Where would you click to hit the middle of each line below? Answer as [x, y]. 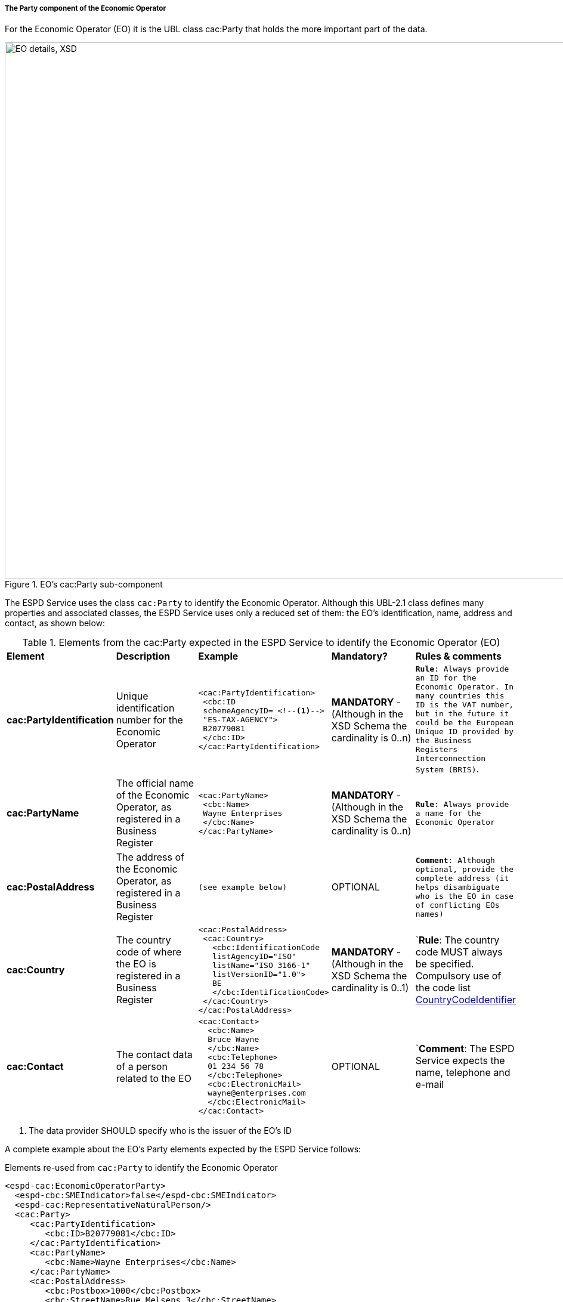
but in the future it [462, 714]
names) [429, 914]
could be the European [465, 723]
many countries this [460, 696]
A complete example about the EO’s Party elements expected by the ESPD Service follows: [183, 1149]
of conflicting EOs [457, 905]
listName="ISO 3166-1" [261, 966]
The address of [150, 857]
